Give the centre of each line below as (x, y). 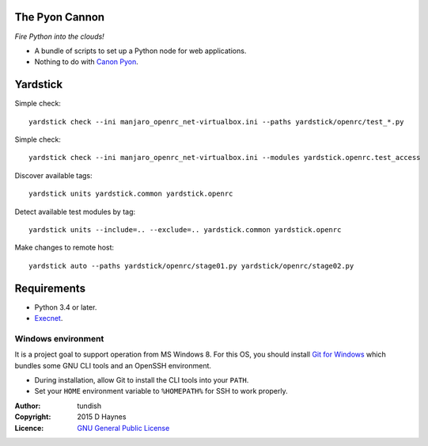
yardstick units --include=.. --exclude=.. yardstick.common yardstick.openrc (185, 229)
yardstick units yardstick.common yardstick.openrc (131, 194)
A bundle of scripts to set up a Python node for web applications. (140, 51)
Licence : (29, 428)
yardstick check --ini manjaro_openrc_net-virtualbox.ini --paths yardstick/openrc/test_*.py (216, 122)
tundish (89, 406)
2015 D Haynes (102, 417)
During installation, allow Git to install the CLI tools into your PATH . (142, 379)
